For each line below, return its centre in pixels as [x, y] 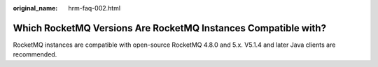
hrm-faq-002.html [94, 8]
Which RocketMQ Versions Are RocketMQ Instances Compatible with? [170, 28]
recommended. [35, 54]
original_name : [35, 8]
